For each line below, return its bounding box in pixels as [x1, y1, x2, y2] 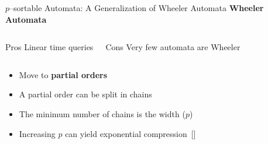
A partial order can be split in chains [19, 88, 152, 100]
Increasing [19, 127, 56, 139]
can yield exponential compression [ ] [65, 127, 196, 139]
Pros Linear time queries [5, 41, 94, 53]
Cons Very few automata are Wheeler [105, 41, 240, 53]
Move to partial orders [19, 68, 108, 80]
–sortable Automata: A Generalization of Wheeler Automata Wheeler [9, 2, 264, 13]
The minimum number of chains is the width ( [19, 107, 185, 120]
